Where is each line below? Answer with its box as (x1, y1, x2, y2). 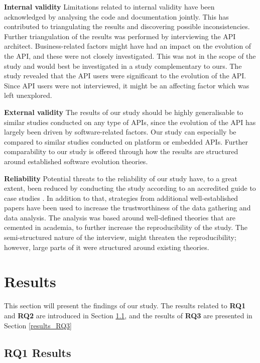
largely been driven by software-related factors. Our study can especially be (4, 127, 236, 137)
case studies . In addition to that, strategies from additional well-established (4, 192, 238, 203)
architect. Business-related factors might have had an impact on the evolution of (4, 41, 251, 51)
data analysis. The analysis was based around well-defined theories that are (4, 212, 236, 222)
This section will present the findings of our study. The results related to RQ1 (4, 300, 246, 311)
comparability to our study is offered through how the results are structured (4, 146, 238, 157)
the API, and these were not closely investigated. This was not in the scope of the (4, 50, 256, 61)
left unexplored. (4, 90, 52, 100)
